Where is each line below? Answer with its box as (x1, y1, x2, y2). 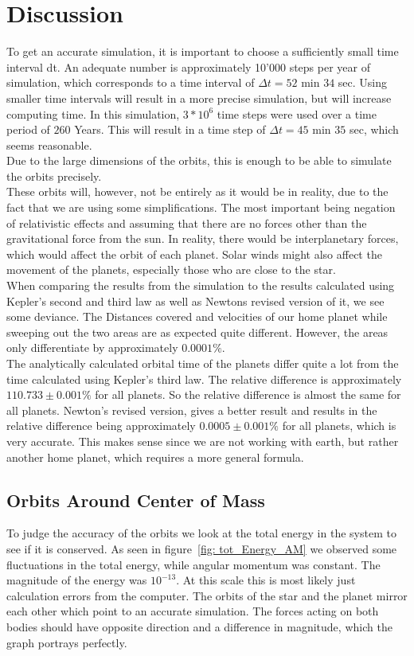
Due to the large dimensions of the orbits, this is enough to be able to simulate (6, 152, 392, 169)
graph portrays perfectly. (6, 634, 127, 650)
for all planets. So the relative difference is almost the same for (95, 386, 401, 403)
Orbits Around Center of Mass (6, 487, 265, 512)
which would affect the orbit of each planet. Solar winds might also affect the (6, 245, 382, 262)
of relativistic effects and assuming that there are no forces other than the (6, 214, 367, 231)
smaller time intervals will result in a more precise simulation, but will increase (6, 89, 392, 106)
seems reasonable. (6, 136, 92, 153)
